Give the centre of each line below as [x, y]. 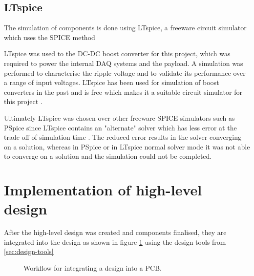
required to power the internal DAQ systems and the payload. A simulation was [124, 63]
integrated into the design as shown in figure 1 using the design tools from [115, 242]
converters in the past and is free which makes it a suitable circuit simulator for [123, 92]
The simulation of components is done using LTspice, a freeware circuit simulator [125, 28]
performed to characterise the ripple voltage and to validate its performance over [125, 73]
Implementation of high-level [103, 190]
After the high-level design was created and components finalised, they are [115, 232]
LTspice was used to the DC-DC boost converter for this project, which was [117, 53]
